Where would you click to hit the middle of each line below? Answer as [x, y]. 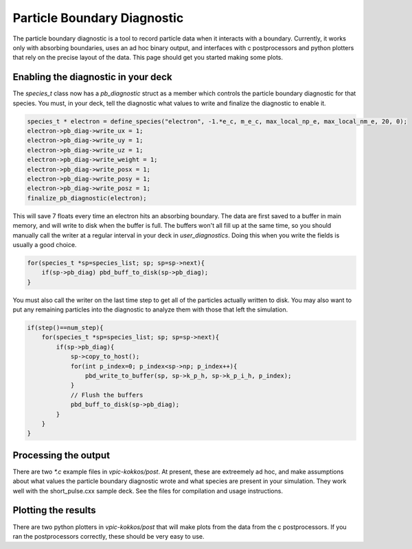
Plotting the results [54, 510]
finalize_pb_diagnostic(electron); [87, 198]
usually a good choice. [45, 244]
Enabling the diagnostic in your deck [92, 77]
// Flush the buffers [107, 395]
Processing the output [61, 455]
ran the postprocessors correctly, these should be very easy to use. [108, 536]
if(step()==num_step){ [65, 328]
